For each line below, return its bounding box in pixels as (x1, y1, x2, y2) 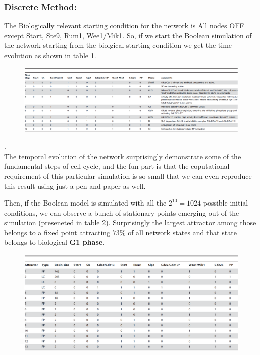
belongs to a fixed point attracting (4, 227, 111, 237)
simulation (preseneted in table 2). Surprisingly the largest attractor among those (4, 217, 256, 228)
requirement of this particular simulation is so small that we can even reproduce (4, 170, 252, 181)
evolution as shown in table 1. (4, 50, 96, 60)
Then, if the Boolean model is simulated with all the (4, 197, 167, 208)
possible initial (203, 197, 248, 208)
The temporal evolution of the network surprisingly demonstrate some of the (4, 150, 241, 161)
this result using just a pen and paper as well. (4, 180, 146, 191)
